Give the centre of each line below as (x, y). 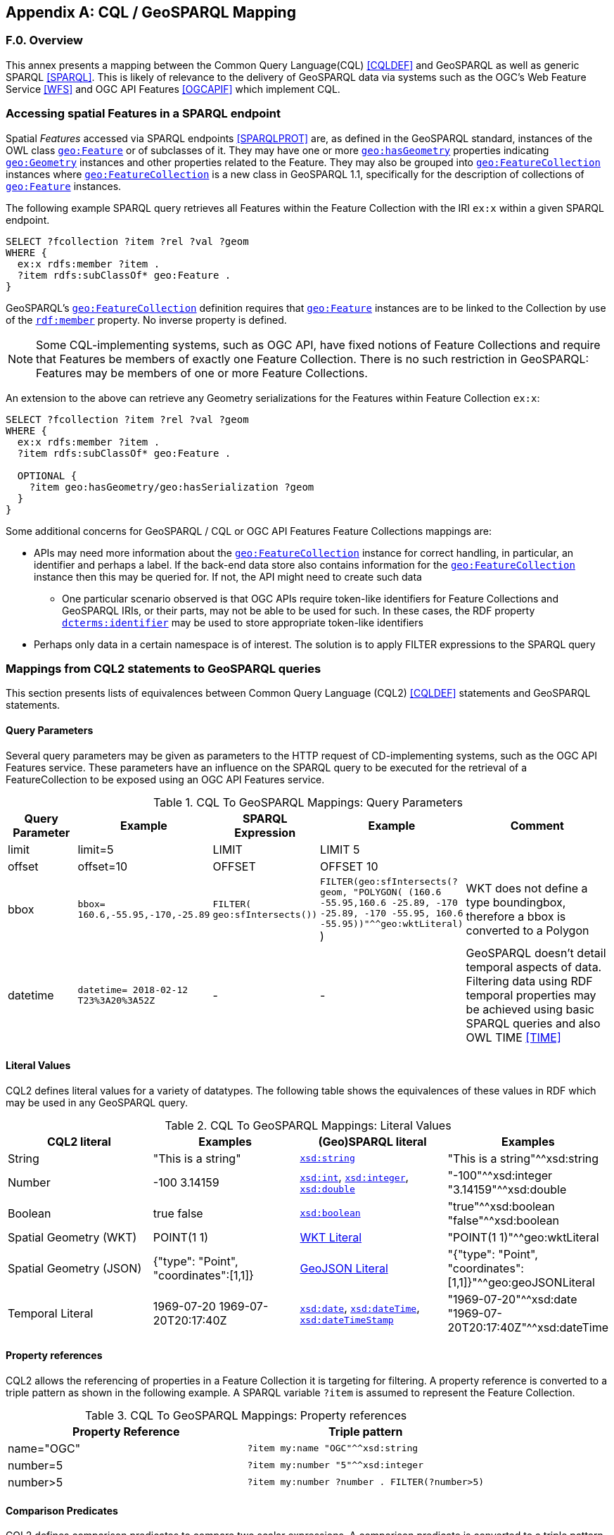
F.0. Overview (44, 40)
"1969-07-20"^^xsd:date (512, 1299)
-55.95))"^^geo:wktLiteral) (392, 923)
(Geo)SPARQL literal (372, 1141)
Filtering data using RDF (529, 981)
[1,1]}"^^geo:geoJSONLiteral (521, 1282)
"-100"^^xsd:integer (500, 1175)
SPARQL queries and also (533, 1023)
